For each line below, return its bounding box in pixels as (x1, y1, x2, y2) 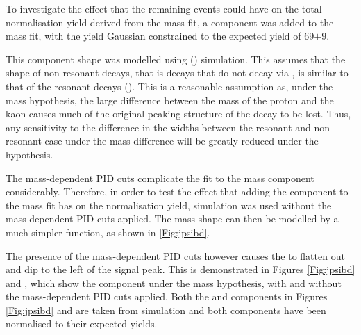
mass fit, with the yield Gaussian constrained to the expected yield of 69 (6, 28, 314, 43)
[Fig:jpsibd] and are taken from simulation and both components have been (6, 302, 326, 317)
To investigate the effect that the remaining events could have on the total (6, 1, 322, 15)
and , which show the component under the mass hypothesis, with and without (6, 275, 342, 290)
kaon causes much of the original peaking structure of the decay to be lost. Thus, (6, 106, 351, 121)
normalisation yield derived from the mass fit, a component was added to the (6, 15, 334, 29)
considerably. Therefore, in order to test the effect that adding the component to (6, 184, 349, 199)
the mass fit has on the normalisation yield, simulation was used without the (6, 197, 332, 212)
